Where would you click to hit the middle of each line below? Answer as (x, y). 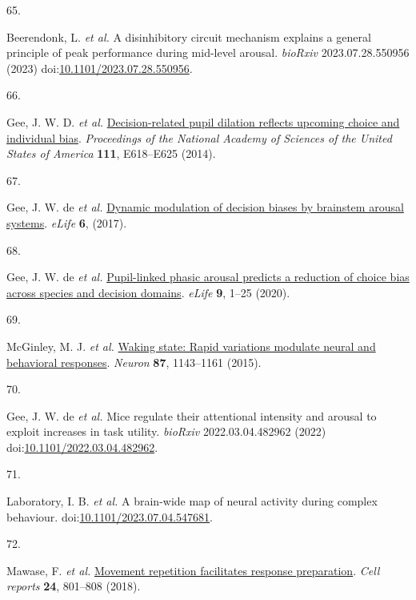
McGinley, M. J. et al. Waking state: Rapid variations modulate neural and (191, 346)
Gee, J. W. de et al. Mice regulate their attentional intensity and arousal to (192, 415)
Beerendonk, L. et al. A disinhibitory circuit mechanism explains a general (189, 36)
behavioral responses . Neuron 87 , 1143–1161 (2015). (134, 362)
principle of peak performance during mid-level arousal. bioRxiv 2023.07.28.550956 (208, 52)
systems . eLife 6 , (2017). (67, 222)
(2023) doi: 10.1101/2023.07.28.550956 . (100, 68)
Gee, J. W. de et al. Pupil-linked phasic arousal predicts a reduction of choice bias (208, 277)
